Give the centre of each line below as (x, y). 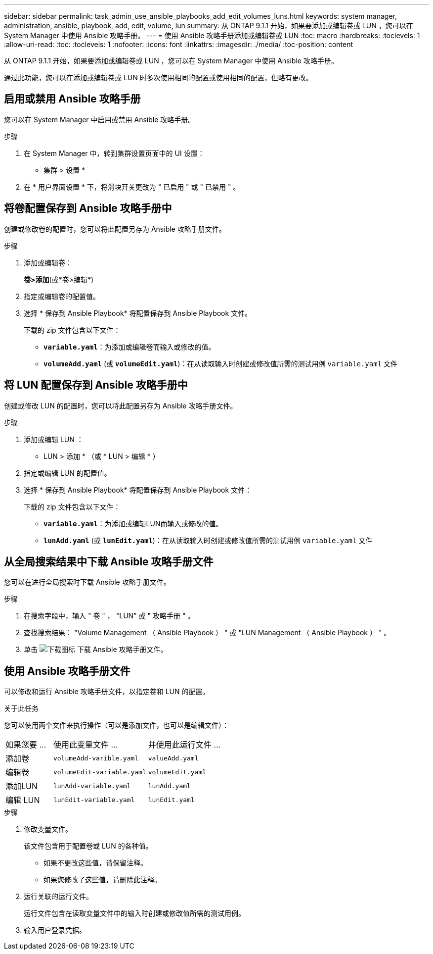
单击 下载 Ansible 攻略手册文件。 (96, 650)
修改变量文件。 (48, 829)
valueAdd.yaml (173, 758)
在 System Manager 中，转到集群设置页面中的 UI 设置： (114, 153)
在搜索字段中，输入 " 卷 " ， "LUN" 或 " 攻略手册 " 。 (109, 616)
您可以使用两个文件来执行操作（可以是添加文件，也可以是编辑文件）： (116, 725)
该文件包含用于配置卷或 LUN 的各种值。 (88, 846)
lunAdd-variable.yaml (92, 786)
